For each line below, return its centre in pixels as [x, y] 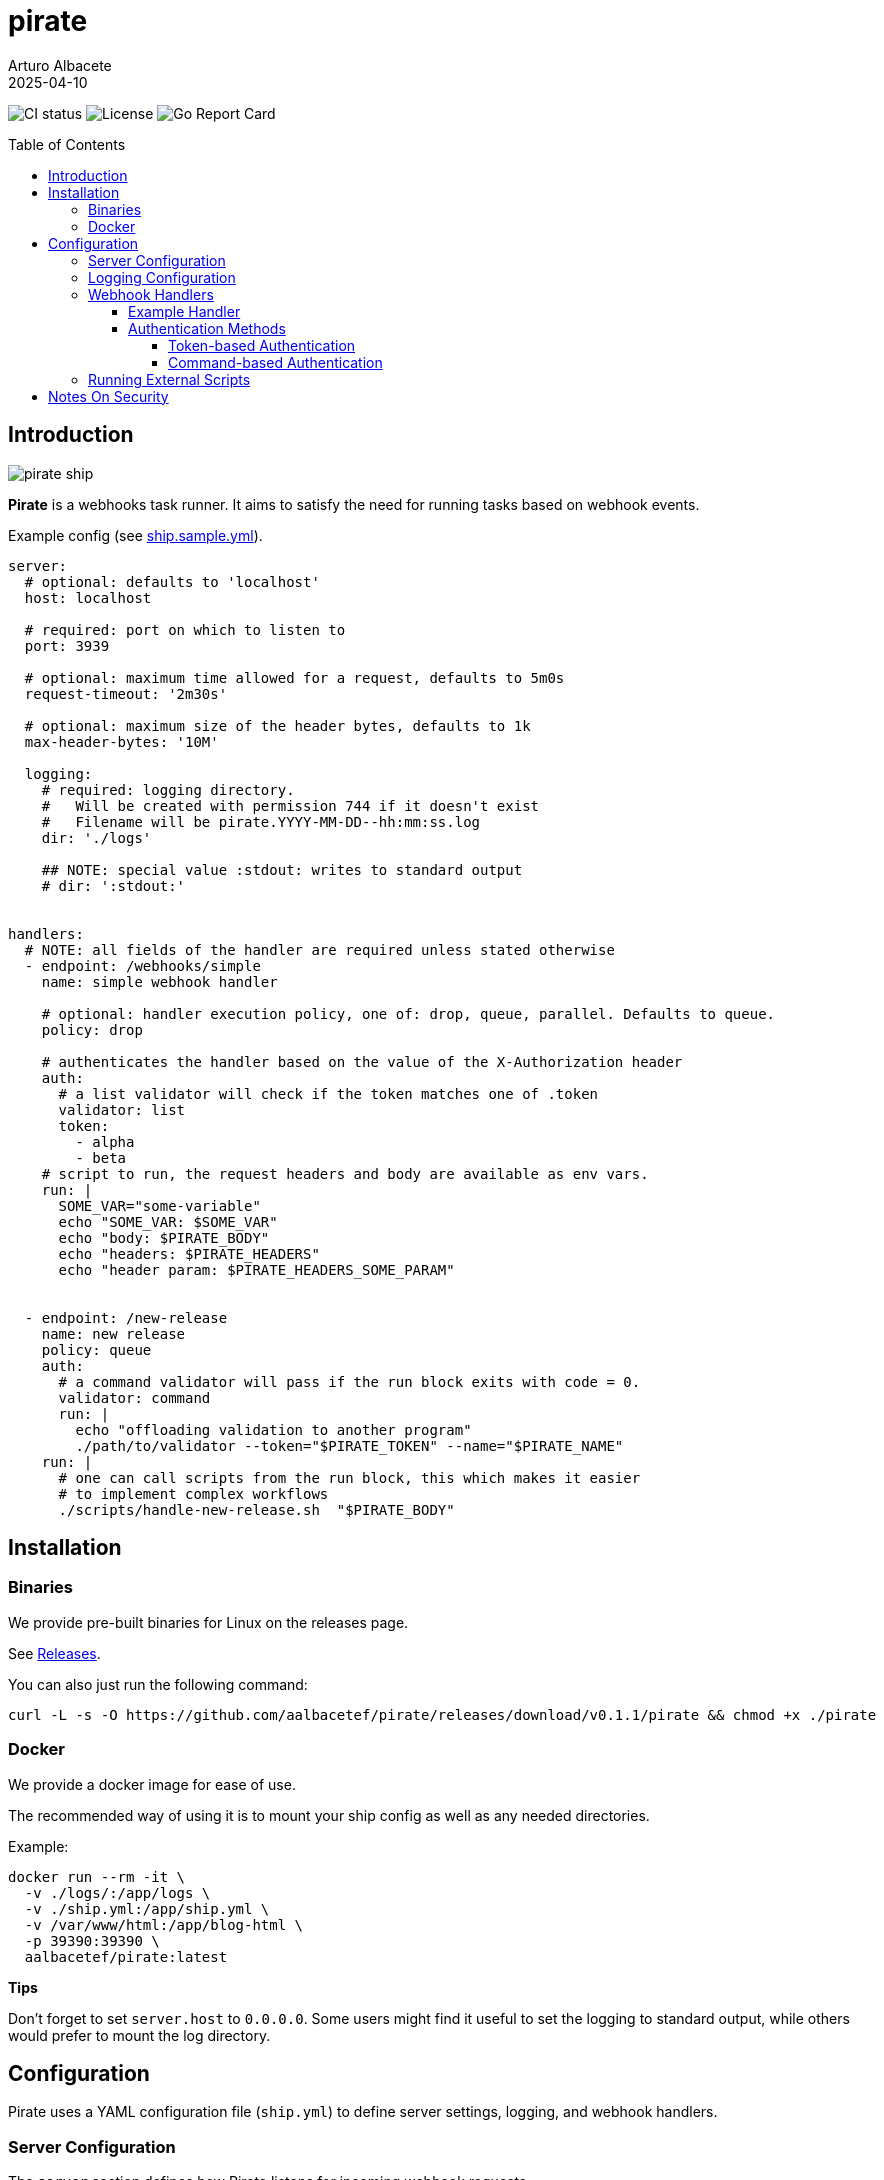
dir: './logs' [96, 837]
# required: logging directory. [168, 789]
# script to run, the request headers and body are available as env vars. [345, 1173]
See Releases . [54, 1653]
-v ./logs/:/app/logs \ [117, 1892]
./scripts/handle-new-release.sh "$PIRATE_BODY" [256, 1509]
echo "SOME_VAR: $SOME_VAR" [168, 1221]
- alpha [105, 1141]
